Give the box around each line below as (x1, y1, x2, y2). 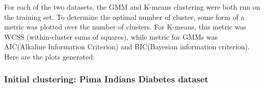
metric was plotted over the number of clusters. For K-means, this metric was (4, 21, 246, 32)
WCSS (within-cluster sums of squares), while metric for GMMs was (4, 31, 218, 42)
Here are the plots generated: (4, 51, 95, 62)
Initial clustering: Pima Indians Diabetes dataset (4, 73, 208, 85)
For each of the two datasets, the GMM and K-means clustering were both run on (4, 2, 260, 12)
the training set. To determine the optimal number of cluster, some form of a (4, 11, 245, 22)
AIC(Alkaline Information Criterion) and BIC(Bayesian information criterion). (4, 41, 250, 52)
